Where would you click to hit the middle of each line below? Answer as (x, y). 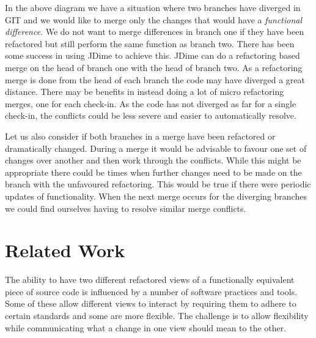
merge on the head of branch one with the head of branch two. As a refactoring (154, 67)
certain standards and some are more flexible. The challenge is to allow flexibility (157, 315)
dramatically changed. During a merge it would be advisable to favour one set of (156, 148)
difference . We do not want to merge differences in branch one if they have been (155, 32)
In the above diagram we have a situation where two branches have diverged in (153, 7)
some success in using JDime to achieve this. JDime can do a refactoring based (152, 55)
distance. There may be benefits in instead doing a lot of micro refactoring (145, 92)
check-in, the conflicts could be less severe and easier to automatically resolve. (151, 115)
